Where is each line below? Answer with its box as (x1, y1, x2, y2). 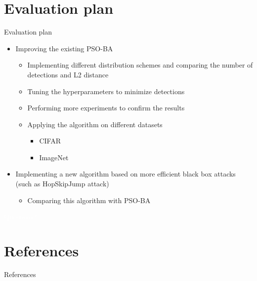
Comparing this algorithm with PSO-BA (27, 195, 151, 205)
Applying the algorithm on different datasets (27, 119, 163, 129)
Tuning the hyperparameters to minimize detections (27, 86, 185, 96)
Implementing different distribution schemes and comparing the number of (27, 60, 253, 70)
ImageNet (39, 152, 69, 162)
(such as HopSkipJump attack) (15, 178, 109, 189)
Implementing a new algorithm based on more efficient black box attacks (15, 169, 236, 179)
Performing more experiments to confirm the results (27, 103, 185, 113)
